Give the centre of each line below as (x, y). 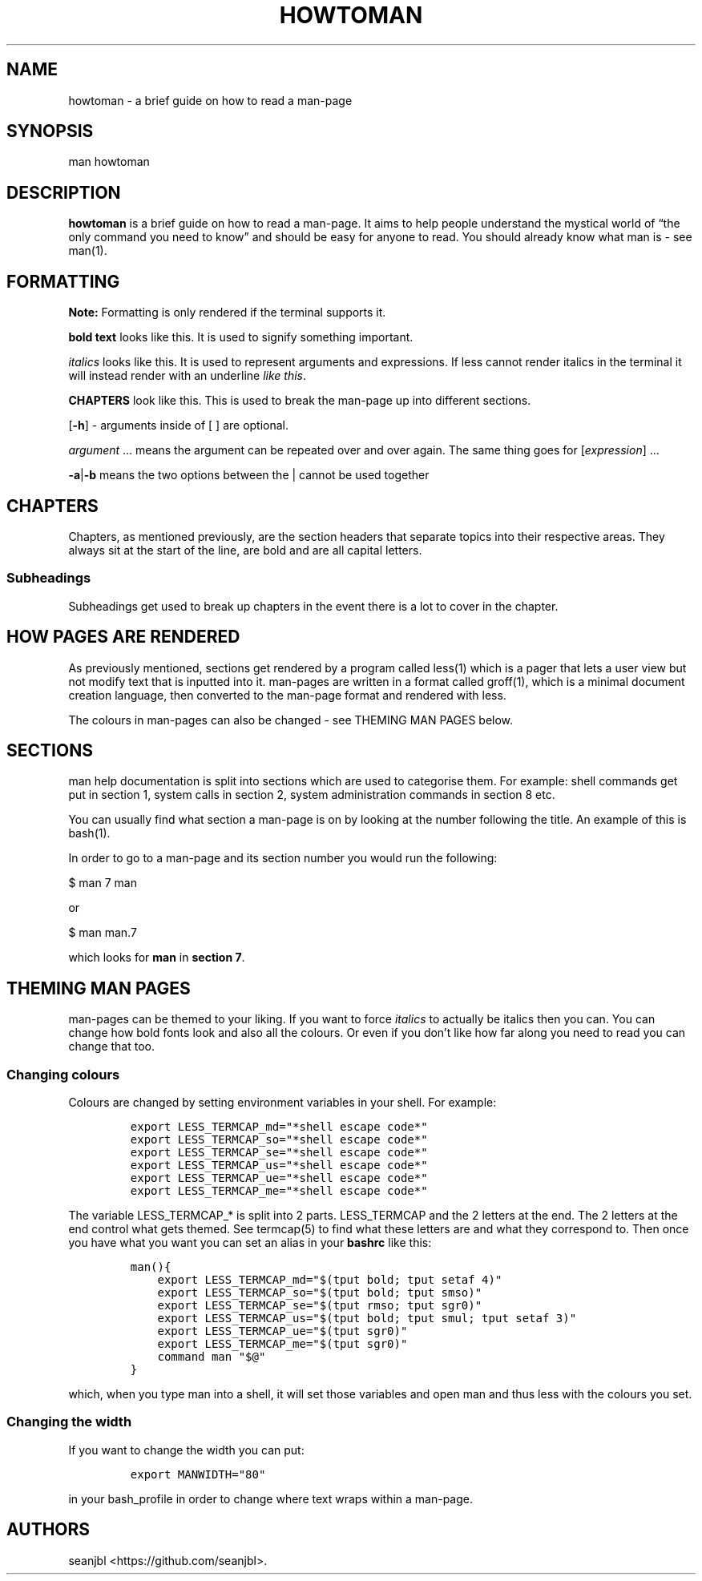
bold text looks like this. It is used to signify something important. (241, 337)
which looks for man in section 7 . (157, 958)
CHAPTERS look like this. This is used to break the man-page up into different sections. (300, 401)
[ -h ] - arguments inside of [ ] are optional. (179, 425)
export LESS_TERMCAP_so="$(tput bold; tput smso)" (320, 1293)
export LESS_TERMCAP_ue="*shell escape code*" (279, 1178)
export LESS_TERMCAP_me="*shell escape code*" (279, 1191)
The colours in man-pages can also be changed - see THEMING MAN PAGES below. (291, 720)
